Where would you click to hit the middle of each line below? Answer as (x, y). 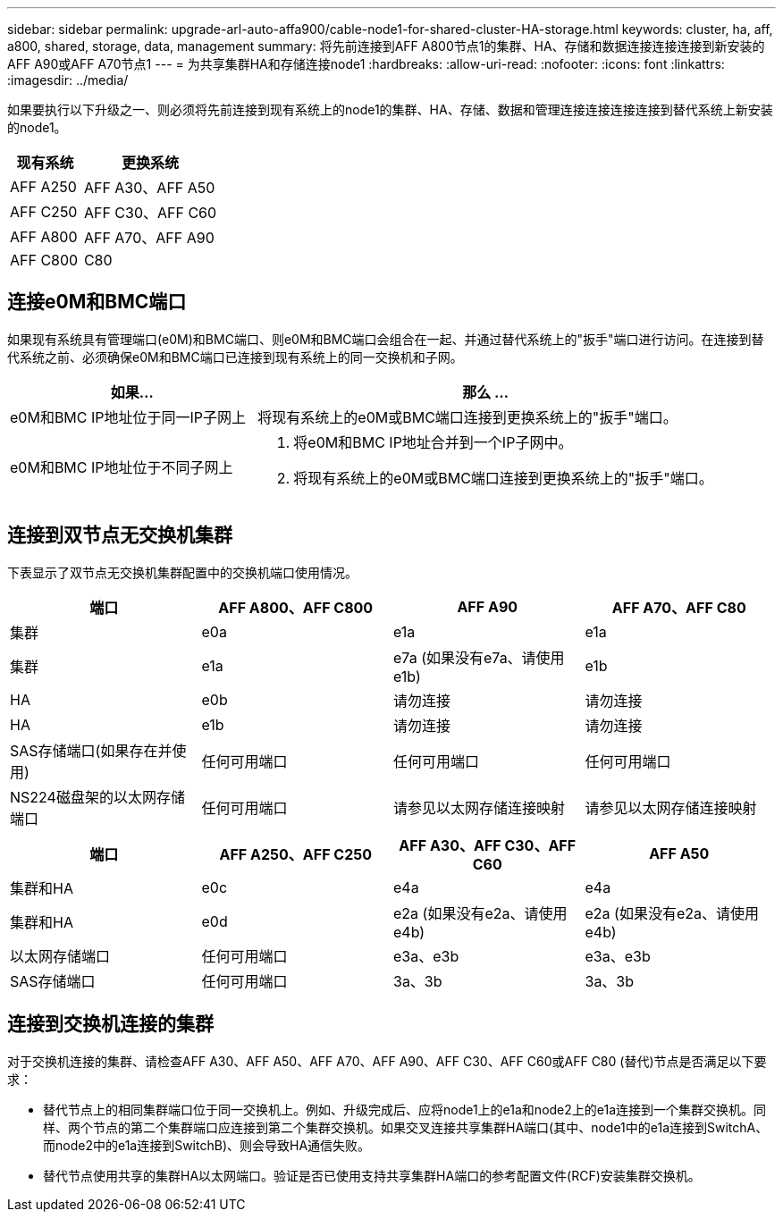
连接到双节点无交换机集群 (120, 535)
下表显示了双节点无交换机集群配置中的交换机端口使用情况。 (182, 572)
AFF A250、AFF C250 (295, 854)
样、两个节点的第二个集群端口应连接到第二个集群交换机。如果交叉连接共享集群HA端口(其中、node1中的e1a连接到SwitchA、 (406, 1127)
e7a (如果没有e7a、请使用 (479, 657)
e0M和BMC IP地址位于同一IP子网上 (128, 417)
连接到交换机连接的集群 (110, 1024)
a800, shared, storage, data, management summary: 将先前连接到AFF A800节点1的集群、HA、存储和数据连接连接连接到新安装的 (386, 46)
